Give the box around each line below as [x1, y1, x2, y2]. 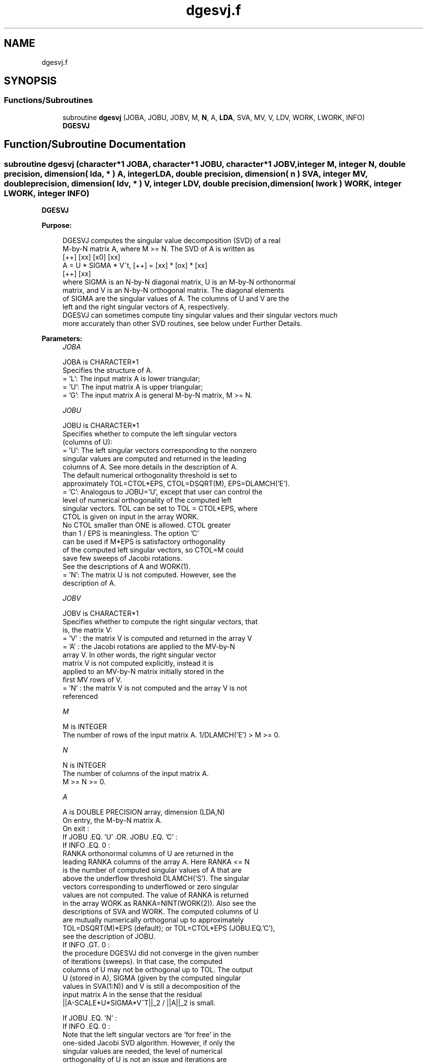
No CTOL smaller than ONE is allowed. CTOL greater [62, 521, 231, 530]
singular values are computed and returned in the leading [62, 454, 247, 463]
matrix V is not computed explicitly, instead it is [62, 659, 213, 668]
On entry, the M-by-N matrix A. [62, 816, 162, 825]
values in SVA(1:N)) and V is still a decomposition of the [62, 982, 240, 991]
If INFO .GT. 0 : [62, 941, 110, 949]
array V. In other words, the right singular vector [62, 651, 216, 659]
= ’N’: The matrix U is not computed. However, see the [62, 571, 236, 579]
